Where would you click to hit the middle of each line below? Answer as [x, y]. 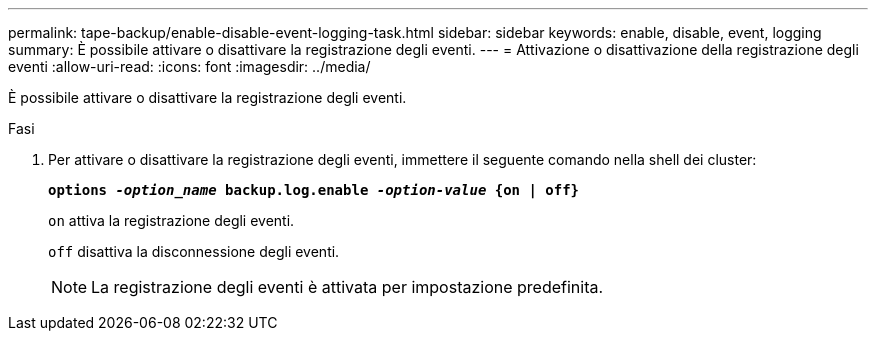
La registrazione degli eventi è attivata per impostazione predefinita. [347, 287]
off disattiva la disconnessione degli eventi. [194, 251]
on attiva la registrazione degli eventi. [171, 220]
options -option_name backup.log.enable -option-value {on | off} [314, 190]
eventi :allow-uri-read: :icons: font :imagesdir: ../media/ [189, 66]
